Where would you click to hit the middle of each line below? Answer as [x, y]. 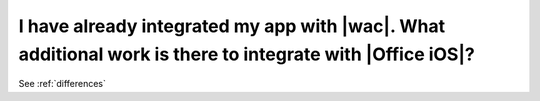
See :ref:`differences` [62, 84]
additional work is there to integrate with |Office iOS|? [246, 54]
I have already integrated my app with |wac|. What [231, 26]
